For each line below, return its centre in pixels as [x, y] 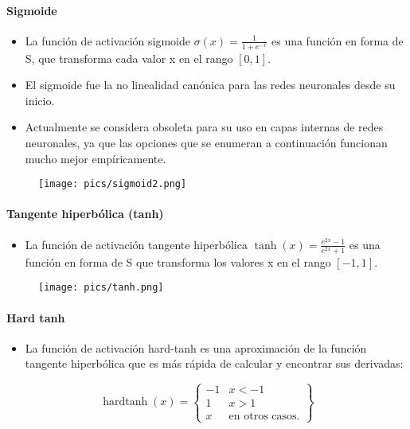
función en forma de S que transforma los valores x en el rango [178, 261]
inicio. [40, 100]
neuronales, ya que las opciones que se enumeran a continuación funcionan [206, 142]
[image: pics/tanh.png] [101, 288]
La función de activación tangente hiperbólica [136, 244]
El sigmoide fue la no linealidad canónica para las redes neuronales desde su [210, 85]
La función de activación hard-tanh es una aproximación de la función [196, 347]
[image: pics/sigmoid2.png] [113, 184]
